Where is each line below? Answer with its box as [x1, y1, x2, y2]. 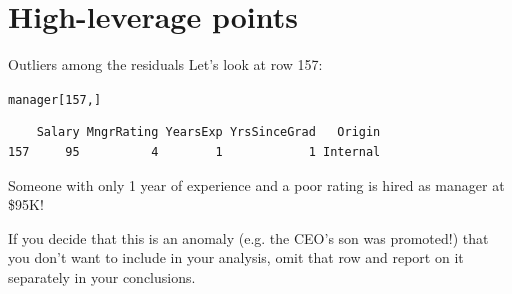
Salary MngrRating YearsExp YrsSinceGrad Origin [36, 125, 381, 140]
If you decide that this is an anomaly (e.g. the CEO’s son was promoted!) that [8, 227, 489, 248]
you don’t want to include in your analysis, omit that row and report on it [8, 247, 464, 268]
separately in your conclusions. [8, 266, 196, 287]
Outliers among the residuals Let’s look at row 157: [8, 54, 323, 75]
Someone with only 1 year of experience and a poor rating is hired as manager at [8, 174, 505, 195]
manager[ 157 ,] [8, 92, 102, 107]
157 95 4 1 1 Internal [8, 144, 381, 159]
